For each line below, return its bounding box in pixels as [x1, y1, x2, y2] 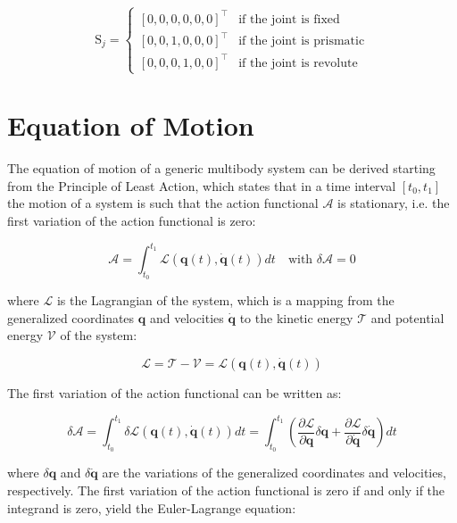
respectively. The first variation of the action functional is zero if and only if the [7, 480, 445, 499]
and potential [370, 308, 445, 327]
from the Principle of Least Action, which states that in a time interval [7, 176, 396, 195]
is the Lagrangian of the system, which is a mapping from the [56, 291, 395, 310]
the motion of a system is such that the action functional [7, 194, 319, 212]
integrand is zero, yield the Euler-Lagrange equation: [7, 498, 296, 517]
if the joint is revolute [238, 56, 358, 70]
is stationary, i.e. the [337, 194, 450, 212]
